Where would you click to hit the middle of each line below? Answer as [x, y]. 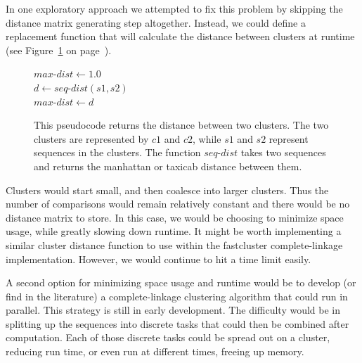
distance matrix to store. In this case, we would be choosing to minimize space [175, 217]
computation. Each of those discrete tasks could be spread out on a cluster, [168, 337]
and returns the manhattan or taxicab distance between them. [168, 166]
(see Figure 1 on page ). [59, 50]
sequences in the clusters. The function [117, 152]
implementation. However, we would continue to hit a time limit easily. [159, 259]
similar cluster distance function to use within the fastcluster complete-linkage [174, 244]
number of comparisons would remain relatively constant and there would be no [178, 204]
